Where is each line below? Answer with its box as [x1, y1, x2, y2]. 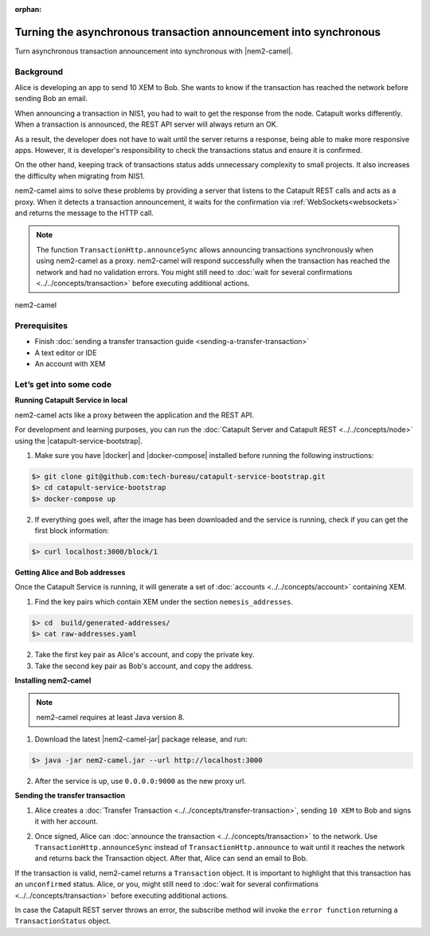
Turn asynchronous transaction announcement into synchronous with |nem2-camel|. [14, 46, 294, 56]
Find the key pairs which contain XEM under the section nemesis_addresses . [34, 597, 294, 606]
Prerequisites [14, 320, 68, 331]
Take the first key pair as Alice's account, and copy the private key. [34, 650, 255, 660]
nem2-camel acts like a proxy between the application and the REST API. [14, 410, 255, 420]
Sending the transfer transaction [14, 791, 126, 801]
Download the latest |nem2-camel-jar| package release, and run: [34, 734, 248, 744]
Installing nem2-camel [14, 676, 92, 685]
